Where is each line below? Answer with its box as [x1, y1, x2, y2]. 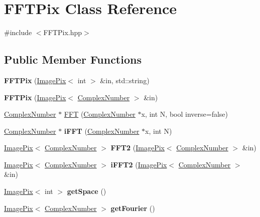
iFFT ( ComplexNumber [64, 125, 140, 136]
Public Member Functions [4, 52, 142, 67]
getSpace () [67, 186, 106, 196]
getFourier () [110, 202, 155, 213]
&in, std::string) [100, 75, 150, 85]
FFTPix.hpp [43, 27, 82, 38]
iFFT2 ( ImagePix [110, 159, 167, 169]
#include [4, 27, 32, 38]
